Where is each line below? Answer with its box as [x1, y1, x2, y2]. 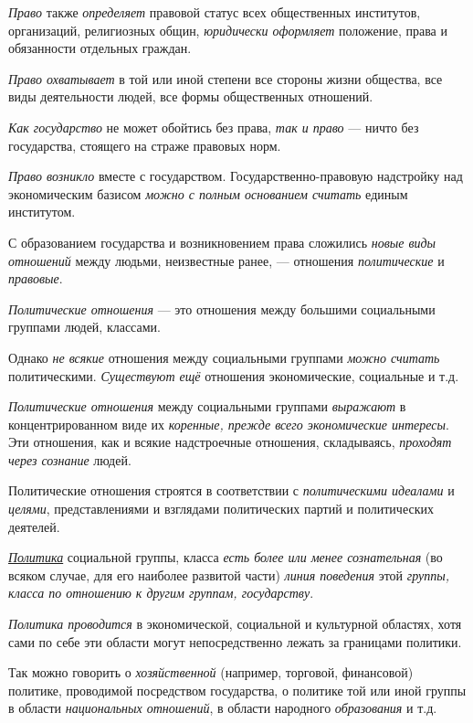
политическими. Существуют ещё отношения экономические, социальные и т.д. [8, 366, 459, 385]
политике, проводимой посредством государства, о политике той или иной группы [8, 680, 467, 699]
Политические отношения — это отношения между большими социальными [8, 299, 436, 318]
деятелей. [8, 516, 60, 536]
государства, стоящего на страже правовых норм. [8, 135, 281, 154]
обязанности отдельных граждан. [8, 38, 192, 58]
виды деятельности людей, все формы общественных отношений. [8, 87, 373, 106]
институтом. [8, 202, 76, 221]
